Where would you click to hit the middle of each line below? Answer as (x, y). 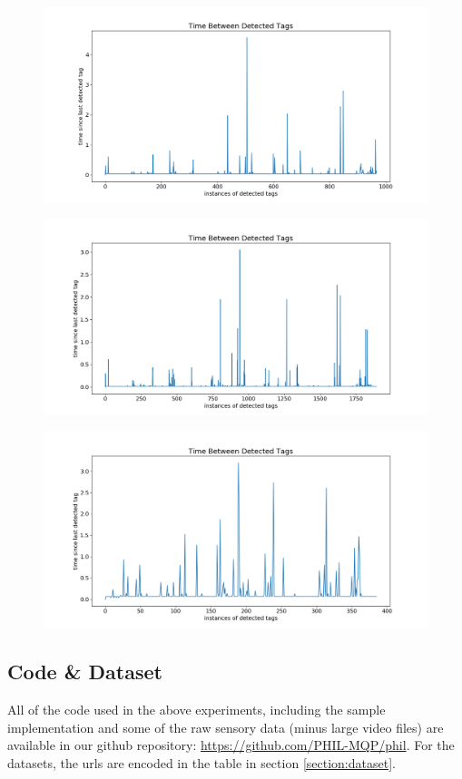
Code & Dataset (85, 672)
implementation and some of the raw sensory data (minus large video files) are (226, 727)
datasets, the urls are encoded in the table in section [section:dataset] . (202, 762)
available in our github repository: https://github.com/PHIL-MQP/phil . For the (231, 745)
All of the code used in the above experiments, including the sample (197, 710)
